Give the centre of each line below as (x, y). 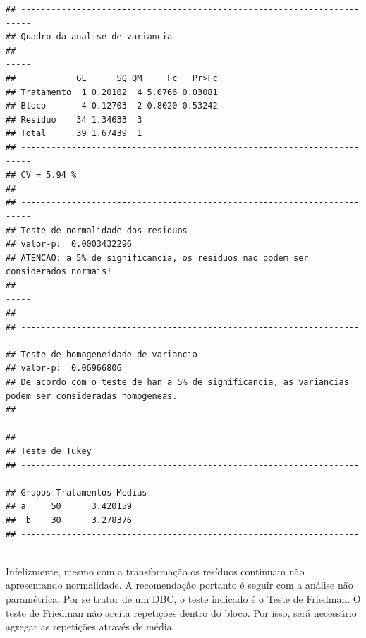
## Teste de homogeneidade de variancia (102, 354)
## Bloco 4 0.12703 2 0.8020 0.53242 (112, 106)
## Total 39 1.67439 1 (74, 134)
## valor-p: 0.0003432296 (69, 244)
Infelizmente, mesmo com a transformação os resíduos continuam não (155, 571)
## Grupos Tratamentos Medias (77, 492)
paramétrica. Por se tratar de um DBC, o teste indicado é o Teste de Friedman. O (183, 598)
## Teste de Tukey (49, 451)
